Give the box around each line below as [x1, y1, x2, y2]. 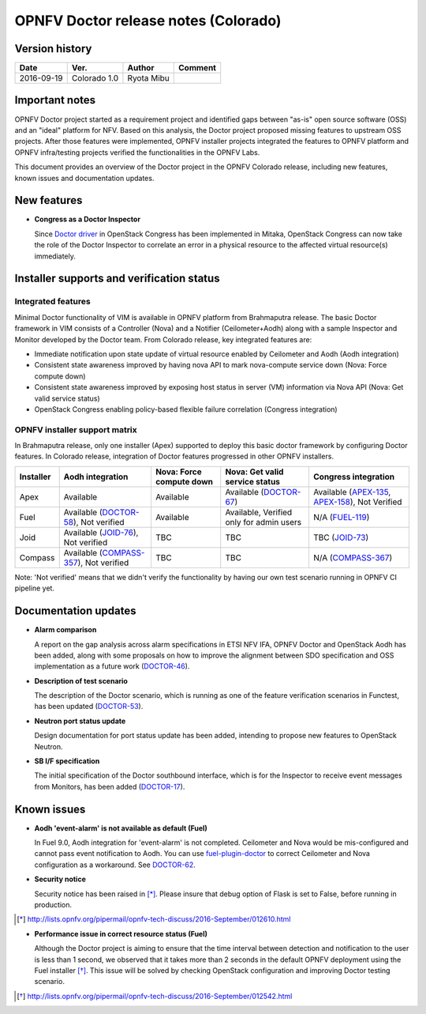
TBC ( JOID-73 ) [312, 532, 369, 543]
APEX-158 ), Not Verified [312, 496, 402, 507]
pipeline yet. [14, 583, 55, 593]
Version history [14, 42, 92, 55]
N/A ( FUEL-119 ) [312, 511, 370, 522]
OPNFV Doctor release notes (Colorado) [14, 12, 282, 29]
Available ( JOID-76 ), [63, 526, 139, 537]
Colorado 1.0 [71, 73, 119, 84]
